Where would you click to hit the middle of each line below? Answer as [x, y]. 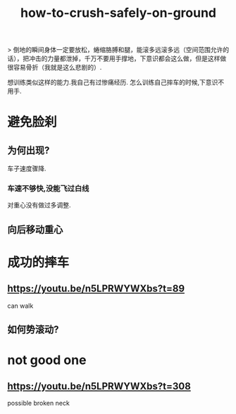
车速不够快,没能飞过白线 [48, 189]
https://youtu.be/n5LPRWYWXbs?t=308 [99, 386]
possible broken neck [39, 403]
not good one [47, 360]
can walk [20, 306]
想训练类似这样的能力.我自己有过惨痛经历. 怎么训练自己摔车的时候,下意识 [113, 82]
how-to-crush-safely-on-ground [118, 13]
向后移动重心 [35, 229]
